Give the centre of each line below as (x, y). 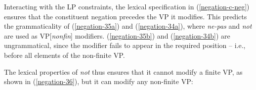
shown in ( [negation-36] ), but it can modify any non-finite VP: (99, 81)
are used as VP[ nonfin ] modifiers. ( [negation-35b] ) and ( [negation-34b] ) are (117, 35)
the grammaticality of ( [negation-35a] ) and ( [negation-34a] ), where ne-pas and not (128, 26)
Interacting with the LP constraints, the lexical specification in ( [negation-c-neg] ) (127, 6)
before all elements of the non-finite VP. (64, 55)
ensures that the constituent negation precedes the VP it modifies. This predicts (126, 16)
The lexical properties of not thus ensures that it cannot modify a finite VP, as (123, 71)
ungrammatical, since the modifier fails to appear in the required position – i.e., (125, 45)
